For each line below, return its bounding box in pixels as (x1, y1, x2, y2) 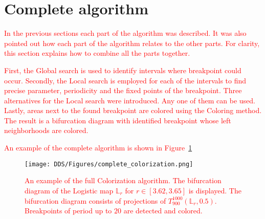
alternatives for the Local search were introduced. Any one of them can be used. (4, 95, 255, 105)
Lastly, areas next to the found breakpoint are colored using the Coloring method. (4, 105, 262, 116)
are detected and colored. (123, 205, 203, 216)
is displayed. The (188, 185, 241, 195)
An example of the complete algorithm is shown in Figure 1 (4, 142, 192, 153)
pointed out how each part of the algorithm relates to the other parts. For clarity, (4, 37, 260, 48)
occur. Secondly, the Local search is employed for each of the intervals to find (4, 75, 247, 85)
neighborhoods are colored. (4, 125, 89, 136)
